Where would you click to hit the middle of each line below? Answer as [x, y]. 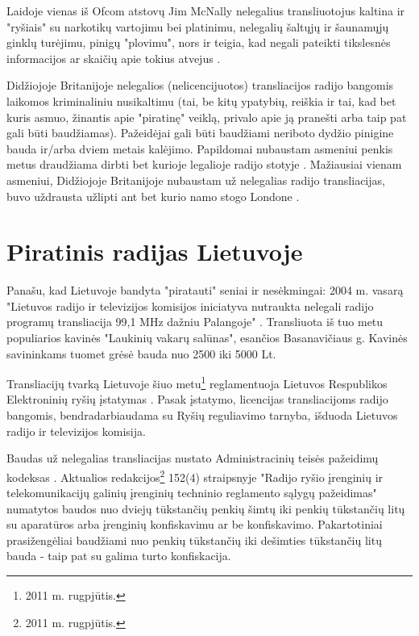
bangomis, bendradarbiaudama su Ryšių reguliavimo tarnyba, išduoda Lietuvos [202, 415]
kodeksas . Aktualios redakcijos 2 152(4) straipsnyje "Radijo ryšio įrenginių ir [195, 475]
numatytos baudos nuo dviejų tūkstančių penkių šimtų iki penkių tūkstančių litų [206, 508]
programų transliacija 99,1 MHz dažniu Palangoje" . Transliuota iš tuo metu [195, 322]
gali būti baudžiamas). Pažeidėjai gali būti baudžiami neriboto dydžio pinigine [200, 133]
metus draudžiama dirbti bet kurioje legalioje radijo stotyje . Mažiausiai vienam [204, 164]
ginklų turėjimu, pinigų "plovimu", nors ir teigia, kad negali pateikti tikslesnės [199, 42]
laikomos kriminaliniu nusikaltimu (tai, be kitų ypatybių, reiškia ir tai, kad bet [201, 100]
